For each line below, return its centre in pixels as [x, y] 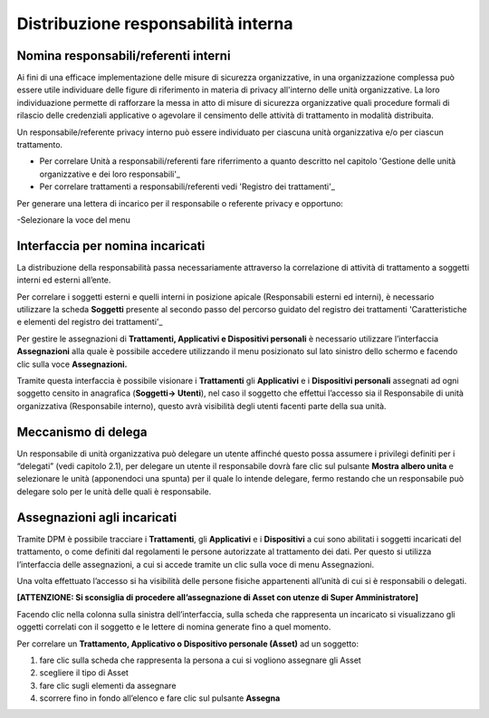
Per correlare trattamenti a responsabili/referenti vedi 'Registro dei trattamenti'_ [187, 187]
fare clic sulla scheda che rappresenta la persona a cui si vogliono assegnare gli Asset [200, 660]
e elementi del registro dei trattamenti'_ [90, 322]
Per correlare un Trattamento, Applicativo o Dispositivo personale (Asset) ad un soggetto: [188, 644]
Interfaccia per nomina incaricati [111, 246]
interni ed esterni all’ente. [64, 280]
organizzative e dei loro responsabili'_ [110, 174]
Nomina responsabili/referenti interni [124, 56]
